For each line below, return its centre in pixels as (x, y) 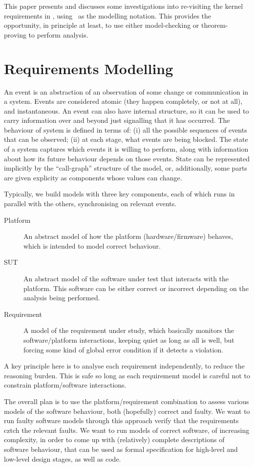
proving (15, 34)
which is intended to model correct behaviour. (92, 245)
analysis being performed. (62, 298)
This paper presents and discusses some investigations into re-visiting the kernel (124, 6)
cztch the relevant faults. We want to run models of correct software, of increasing (127, 430)
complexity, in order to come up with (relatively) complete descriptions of (114, 439)
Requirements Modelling (89, 68)
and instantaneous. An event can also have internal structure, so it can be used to (127, 110)
